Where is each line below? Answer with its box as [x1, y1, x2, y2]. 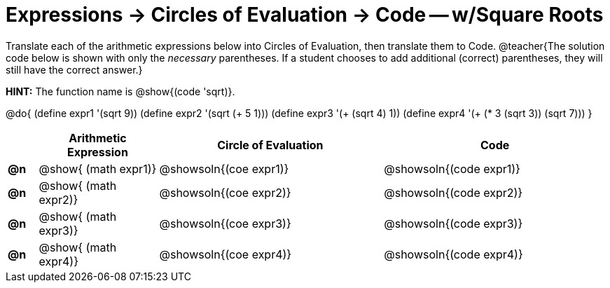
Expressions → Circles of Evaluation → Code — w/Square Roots [6, 3, 604, 27]
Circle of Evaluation [217, 137, 324, 152]
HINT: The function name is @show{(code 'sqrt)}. [6, 85, 235, 97]
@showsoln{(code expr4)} [384, 247, 523, 261]
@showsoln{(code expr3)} [384, 216, 523, 231]
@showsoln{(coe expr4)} [159, 247, 292, 261]
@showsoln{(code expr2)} [384, 185, 523, 200]
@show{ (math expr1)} [39, 161, 157, 176]
